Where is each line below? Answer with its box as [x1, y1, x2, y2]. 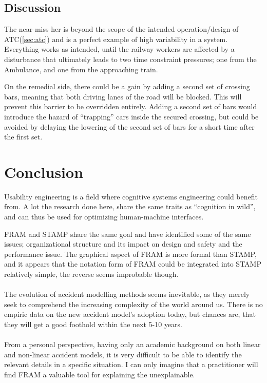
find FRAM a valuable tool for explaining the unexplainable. [4, 369, 195, 379]
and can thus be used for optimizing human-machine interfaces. [4, 211, 204, 222]
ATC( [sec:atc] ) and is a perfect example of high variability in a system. [4, 33, 228, 44]
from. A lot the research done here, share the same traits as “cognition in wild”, [4, 201, 256, 212]
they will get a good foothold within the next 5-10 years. [4, 318, 183, 329]
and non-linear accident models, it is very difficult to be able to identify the [4, 349, 242, 359]
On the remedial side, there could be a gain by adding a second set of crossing [4, 81, 250, 92]
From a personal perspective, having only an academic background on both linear [4, 339, 261, 350]
